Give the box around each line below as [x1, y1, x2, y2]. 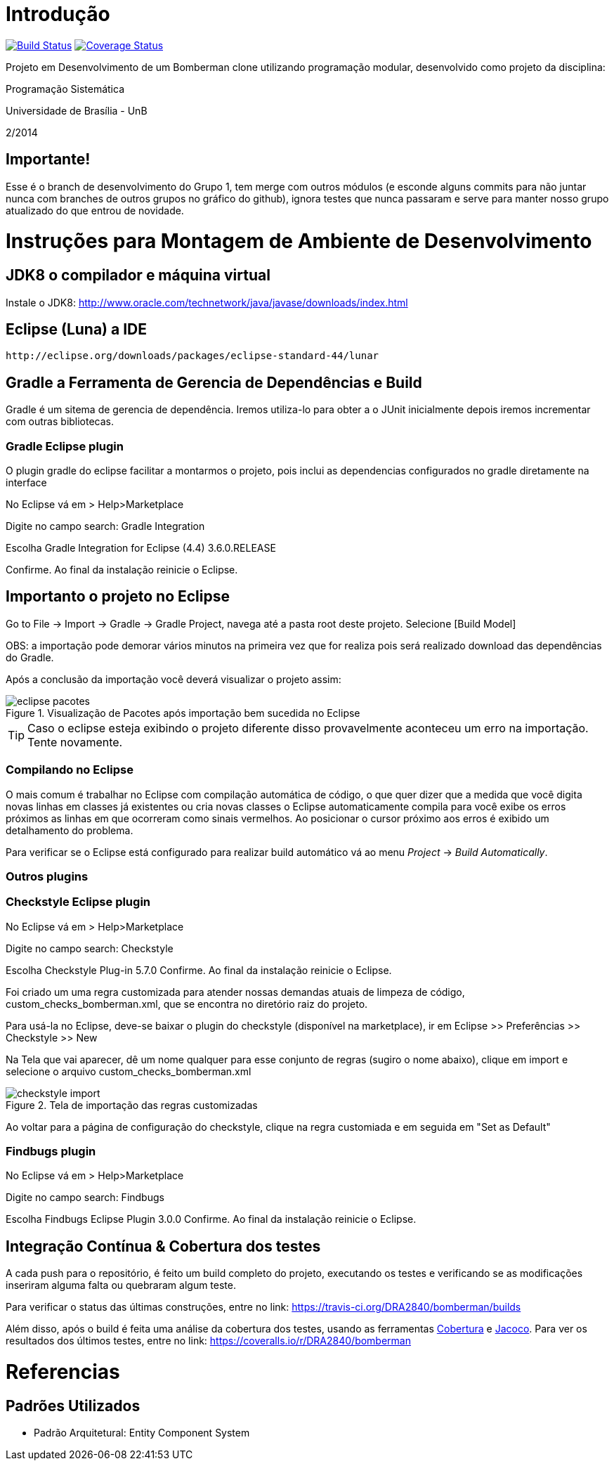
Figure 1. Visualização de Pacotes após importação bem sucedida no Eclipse [6, 706, 360, 719]
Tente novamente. [27, 734, 123, 749]
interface [6, 476, 47, 488]
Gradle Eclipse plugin [6, 439, 124, 453]
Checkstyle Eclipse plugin [6, 895, 151, 909]
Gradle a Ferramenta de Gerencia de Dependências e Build [6, 373, 422, 391]
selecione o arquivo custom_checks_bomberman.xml [6, 1065, 252, 1077]
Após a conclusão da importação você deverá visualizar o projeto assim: [6, 673, 341, 685]
